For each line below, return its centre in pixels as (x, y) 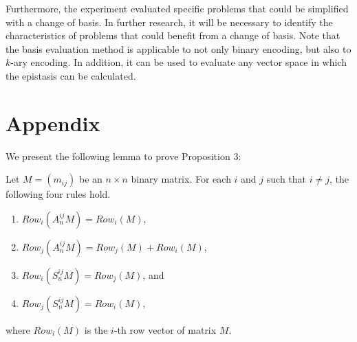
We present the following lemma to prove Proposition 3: (123, 156)
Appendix (53, 123)
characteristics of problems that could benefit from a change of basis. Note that (173, 35)
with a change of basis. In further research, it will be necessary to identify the (169, 22)
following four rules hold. (58, 194)
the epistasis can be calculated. (71, 75)
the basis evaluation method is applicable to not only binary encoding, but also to (178, 48)
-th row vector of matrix (165, 329)
